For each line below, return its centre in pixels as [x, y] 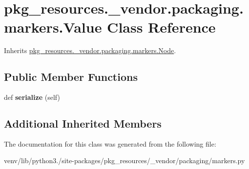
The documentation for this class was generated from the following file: [110, 143]
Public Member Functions [71, 77]
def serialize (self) [32, 97]
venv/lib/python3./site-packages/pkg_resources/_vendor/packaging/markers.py [124, 160]
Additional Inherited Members [83, 123]
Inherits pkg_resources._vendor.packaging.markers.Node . [90, 50]
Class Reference [161, 27]
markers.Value [53, 27]
